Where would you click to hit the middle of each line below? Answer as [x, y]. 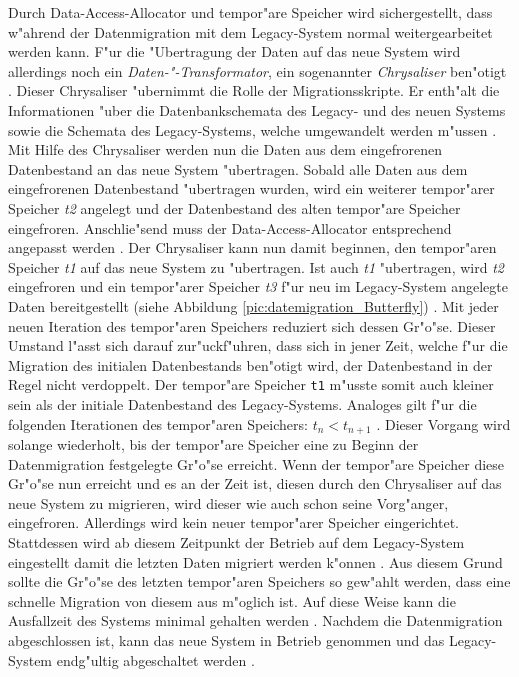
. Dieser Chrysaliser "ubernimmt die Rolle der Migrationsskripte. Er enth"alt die [254, 90]
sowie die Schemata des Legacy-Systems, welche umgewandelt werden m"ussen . [252, 129]
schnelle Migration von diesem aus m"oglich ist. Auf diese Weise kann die [232, 600]
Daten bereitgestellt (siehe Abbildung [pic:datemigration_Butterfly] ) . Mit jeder [253, 305]
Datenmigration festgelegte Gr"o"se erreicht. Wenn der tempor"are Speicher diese [256, 463]
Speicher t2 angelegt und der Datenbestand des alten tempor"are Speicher [234, 207]
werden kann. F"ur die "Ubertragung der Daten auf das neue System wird [234, 51]
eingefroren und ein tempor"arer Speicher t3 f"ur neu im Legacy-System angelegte [258, 286]
